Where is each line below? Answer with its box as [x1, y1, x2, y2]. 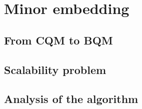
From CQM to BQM [4, 32, 113, 47]
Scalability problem [4, 61, 106, 77]
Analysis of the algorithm [4, 91, 138, 106]
